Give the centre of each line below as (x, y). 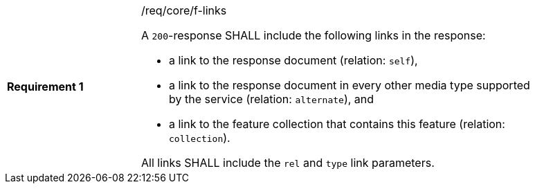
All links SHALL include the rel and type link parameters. (288, 163)
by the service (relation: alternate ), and (272, 99)
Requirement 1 (45, 87)
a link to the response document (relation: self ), (293, 60)
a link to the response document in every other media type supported (350, 85)
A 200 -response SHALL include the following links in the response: (314, 35)
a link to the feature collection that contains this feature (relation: (337, 124)
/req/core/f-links (184, 10)
